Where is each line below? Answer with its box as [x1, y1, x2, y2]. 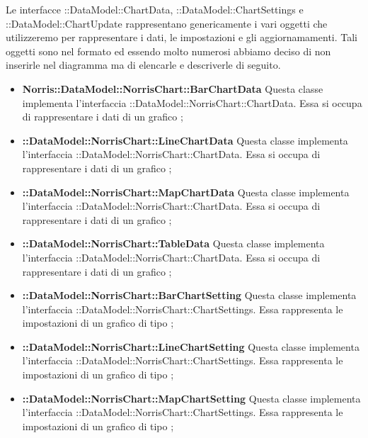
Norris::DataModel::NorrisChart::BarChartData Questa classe [22, 81, 323, 96]
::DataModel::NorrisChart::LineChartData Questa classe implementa [22, 133, 348, 147]
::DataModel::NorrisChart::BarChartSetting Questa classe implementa [22, 288, 357, 303]
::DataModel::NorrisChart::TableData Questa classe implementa [22, 236, 325, 251]
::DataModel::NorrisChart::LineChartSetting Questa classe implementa [22, 339, 360, 354]
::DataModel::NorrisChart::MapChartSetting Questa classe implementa [22, 391, 361, 405]
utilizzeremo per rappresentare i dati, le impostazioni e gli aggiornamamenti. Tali [6, 30, 357, 45]
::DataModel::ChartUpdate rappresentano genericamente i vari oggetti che [6, 16, 328, 30]
